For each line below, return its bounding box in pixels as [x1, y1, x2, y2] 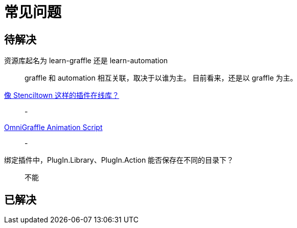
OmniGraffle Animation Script [4, 123, 103, 132]
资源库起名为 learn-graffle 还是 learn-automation [4, 56, 168, 65]
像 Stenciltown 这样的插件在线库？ [4, 91, 120, 100]
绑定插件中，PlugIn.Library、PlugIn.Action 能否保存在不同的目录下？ [4, 156, 234, 165]
